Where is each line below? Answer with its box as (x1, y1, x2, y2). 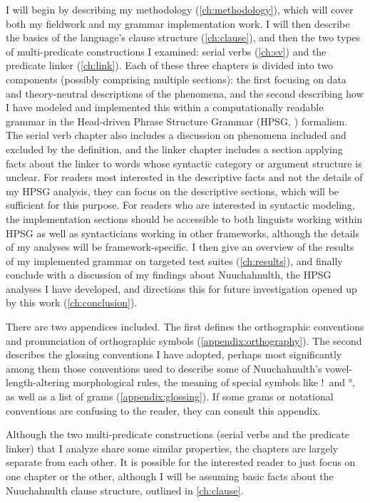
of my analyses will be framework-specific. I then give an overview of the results (6, 239, 354, 254)
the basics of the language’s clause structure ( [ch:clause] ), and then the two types (6, 30, 361, 45)
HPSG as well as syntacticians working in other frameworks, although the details (6, 225, 359, 240)
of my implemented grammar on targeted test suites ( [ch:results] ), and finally (6, 253, 343, 268)
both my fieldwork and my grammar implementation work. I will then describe (6, 16, 350, 31)
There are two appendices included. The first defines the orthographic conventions (6, 319, 364, 334)
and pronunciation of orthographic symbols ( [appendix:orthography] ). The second (6, 333, 362, 348)
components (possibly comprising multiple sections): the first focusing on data (6, 71, 346, 86)
